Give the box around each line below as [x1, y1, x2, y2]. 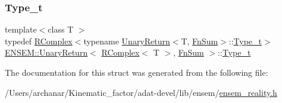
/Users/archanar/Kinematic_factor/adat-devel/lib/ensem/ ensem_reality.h [5, 86, 277, 98]
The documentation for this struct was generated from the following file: [5, 66, 268, 78]
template [5, 23, 37, 36]
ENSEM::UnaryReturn [5, 46, 88, 59]
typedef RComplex [5, 34, 73, 47]
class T [48, 23, 74, 36]
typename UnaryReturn [83, 34, 170, 47]
